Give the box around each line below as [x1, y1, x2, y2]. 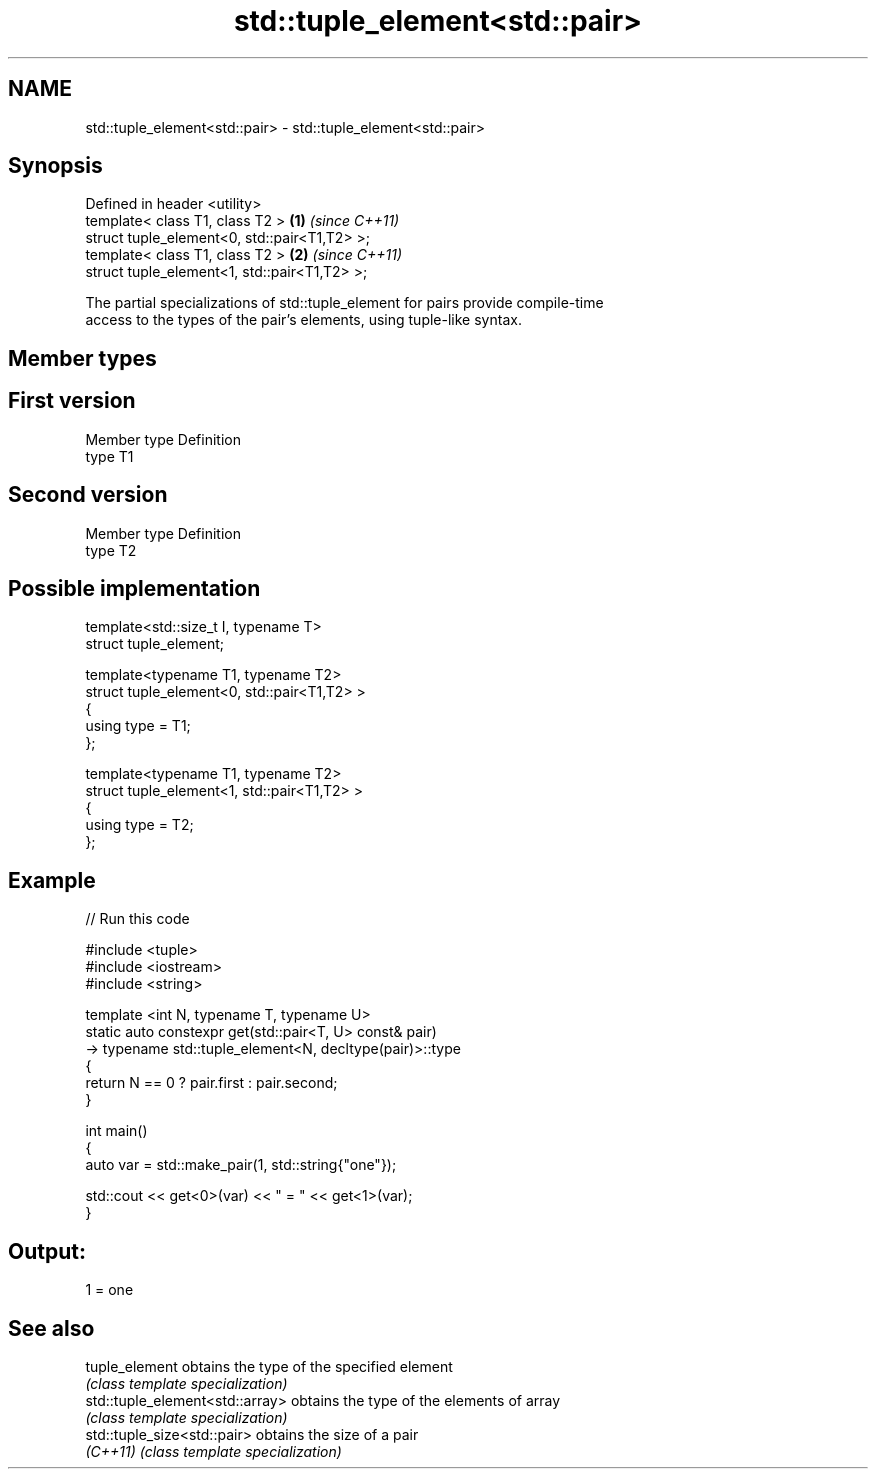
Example [8, 867, 96, 893]
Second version [8, 482, 168, 508]
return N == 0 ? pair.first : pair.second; [85, 1074, 338, 1092]
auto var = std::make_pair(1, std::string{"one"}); [85, 1156, 397, 1174]
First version [8, 388, 136, 414]
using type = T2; [85, 816, 194, 834]
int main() [85, 1122, 148, 1140]
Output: [8, 1238, 86, 1264]
